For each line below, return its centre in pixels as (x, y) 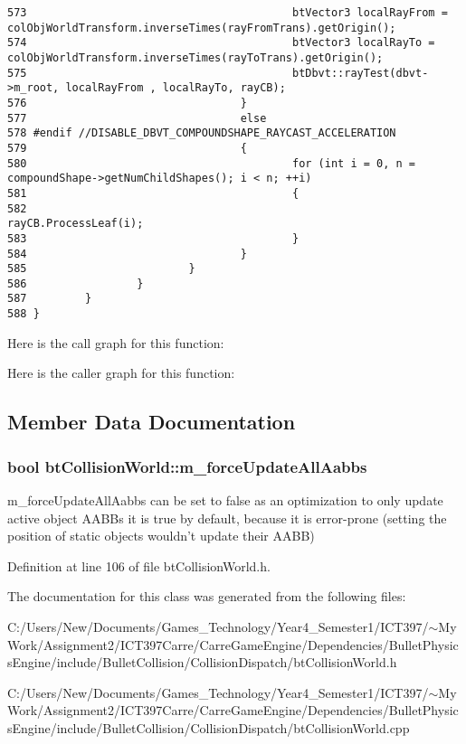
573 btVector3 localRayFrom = (228, 13)
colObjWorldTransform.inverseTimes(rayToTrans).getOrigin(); (195, 57)
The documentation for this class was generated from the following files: (207, 596)
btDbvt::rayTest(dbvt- (360, 73)
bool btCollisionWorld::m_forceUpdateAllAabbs (187, 466)
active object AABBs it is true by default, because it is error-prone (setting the (227, 518)
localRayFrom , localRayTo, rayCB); (176, 88)
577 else (137, 118)
